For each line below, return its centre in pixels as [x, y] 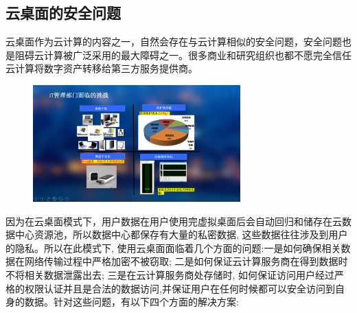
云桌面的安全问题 [63, 13]
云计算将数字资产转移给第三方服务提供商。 [102, 68]
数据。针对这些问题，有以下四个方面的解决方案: [131, 302]
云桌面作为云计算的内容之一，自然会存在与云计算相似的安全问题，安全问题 [174, 42]
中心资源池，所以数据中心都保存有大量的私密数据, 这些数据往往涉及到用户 [181, 234]
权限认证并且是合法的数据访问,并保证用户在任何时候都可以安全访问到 [180, 288]
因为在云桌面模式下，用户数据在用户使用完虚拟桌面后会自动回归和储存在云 [174, 221]
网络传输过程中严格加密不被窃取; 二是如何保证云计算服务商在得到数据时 [186, 261]
